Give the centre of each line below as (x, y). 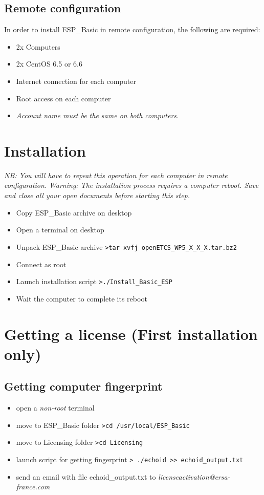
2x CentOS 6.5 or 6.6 (49, 64)
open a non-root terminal (55, 408)
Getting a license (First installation (131, 333)
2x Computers (38, 46)
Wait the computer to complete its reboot (82, 298)
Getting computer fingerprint (83, 386)
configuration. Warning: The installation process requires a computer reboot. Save (131, 185)
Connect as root (41, 264)
